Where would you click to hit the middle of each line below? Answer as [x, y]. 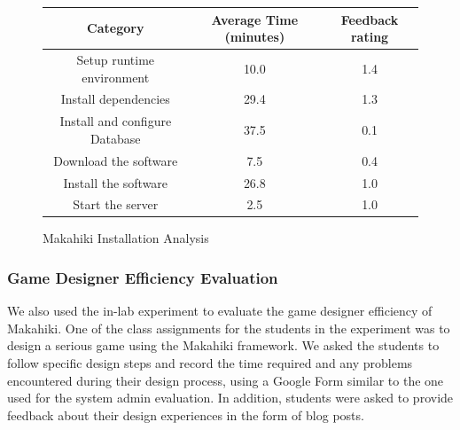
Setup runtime [116, 59]
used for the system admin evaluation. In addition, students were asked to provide [230, 398]
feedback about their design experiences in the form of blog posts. [186, 414]
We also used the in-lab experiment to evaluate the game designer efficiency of [220, 311]
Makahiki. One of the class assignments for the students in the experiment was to [229, 328]
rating [370, 37]
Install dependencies [115, 99]
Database [115, 138]
